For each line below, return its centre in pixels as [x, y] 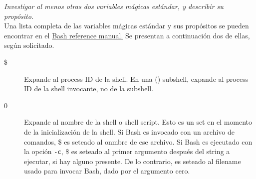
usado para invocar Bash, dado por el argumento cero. [107, 171]
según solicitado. [29, 45]
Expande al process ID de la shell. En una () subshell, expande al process [136, 79]
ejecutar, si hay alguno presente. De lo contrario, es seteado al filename [132, 161]
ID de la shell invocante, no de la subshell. [89, 89]
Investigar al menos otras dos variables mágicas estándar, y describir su [114, 6]
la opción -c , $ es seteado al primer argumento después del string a [127, 151]
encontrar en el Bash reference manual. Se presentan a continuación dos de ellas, [127, 35]
